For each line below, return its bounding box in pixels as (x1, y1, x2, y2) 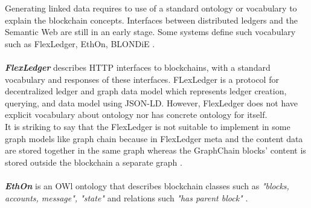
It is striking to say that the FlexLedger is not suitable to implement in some (5, 120, 290, 132)
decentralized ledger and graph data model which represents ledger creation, (5, 85, 287, 97)
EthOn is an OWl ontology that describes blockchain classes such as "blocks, (5, 179, 289, 192)
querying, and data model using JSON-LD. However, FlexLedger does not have (5, 96, 298, 109)
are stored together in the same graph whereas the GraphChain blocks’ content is (5, 144, 306, 157)
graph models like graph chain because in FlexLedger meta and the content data (5, 132, 303, 145)
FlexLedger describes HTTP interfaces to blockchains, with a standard (5, 60, 271, 73)
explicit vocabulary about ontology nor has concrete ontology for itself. (5, 108, 268, 121)
